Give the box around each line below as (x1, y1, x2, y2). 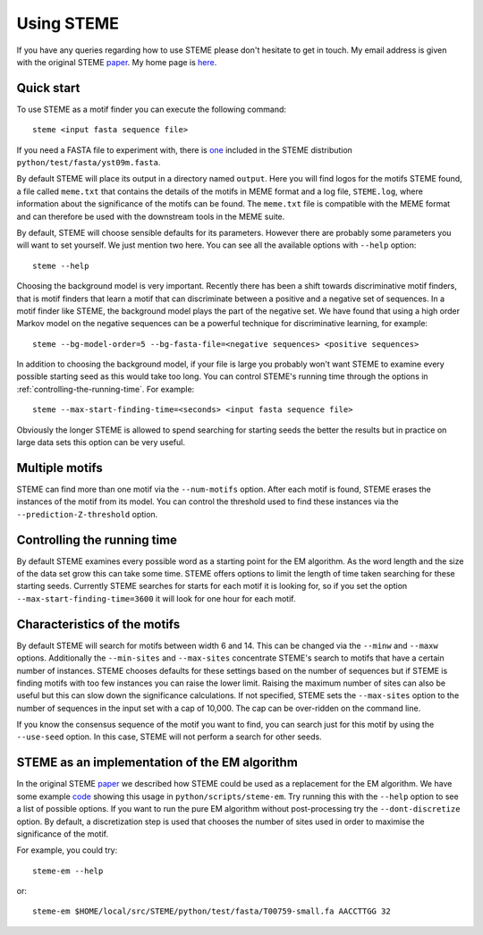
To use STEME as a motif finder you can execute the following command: (16, 104, 286, 114)
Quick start (16, 80, 80, 96)
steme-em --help (32, 865, 104, 876)
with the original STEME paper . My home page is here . (16, 56, 217, 67)
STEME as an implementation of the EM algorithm (16, 755, 299, 771)
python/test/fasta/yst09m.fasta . (16, 157, 161, 168)
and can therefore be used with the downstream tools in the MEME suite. (16, 211, 285, 222)
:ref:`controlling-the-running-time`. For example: (16, 383, 195, 394)
